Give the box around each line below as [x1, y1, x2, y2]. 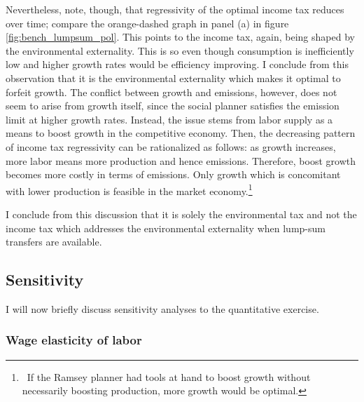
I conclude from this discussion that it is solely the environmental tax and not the [6, 206, 357, 221]
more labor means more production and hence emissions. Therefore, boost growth [6, 153, 356, 168]
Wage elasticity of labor [6, 331, 142, 349]
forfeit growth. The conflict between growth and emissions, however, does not [6, 84, 337, 99]
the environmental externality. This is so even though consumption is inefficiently [6, 43, 354, 58]
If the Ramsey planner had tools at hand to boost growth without [27, 369, 311, 384]
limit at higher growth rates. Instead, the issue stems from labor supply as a [6, 112, 333, 126]
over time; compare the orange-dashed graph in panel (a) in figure [6, 15, 289, 30]
